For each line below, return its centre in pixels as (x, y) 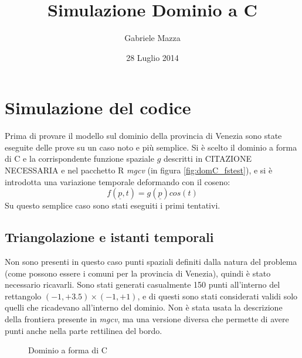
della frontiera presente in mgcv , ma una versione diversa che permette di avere (147, 318)
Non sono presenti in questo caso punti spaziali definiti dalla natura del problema (151, 262)
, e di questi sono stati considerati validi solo (218, 296)
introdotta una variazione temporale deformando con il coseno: (118, 181)
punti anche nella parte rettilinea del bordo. (84, 330)
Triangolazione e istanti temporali (109, 237)
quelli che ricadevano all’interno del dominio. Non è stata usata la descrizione (144, 307)
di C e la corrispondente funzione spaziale (79, 158)
